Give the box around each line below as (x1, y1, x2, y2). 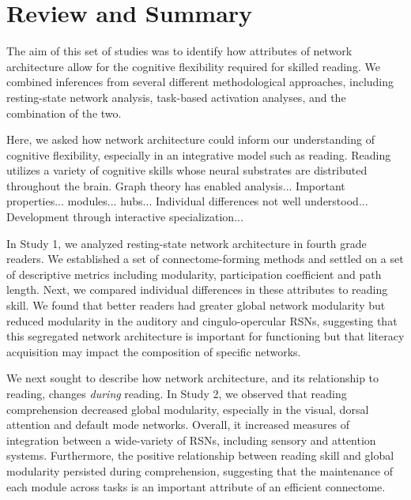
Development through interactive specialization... (6, 209, 243, 225)
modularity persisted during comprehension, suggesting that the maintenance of (6, 462, 394, 479)
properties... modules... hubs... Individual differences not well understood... (6, 193, 368, 209)
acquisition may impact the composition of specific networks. (6, 343, 301, 359)
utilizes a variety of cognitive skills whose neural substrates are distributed (6, 162, 368, 179)
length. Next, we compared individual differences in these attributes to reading (6, 281, 388, 298)
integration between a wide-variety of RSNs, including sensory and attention (6, 431, 376, 448)
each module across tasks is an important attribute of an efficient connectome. (6, 478, 386, 494)
